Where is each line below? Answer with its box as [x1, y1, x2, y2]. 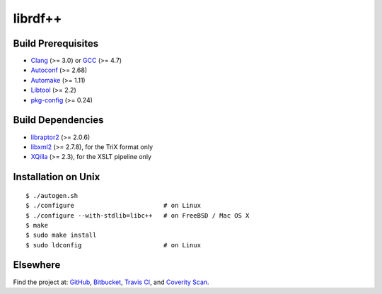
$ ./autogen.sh [25, 192, 79, 199]
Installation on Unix [13, 171, 100, 183]
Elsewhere [13, 259, 61, 271]
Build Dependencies [13, 114, 104, 127]
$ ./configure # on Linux [25, 201, 202, 210]
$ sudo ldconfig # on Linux [25, 241, 202, 249]
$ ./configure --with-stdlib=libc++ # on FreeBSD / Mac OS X [25, 211, 250, 219]
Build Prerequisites [13, 37, 99, 49]
